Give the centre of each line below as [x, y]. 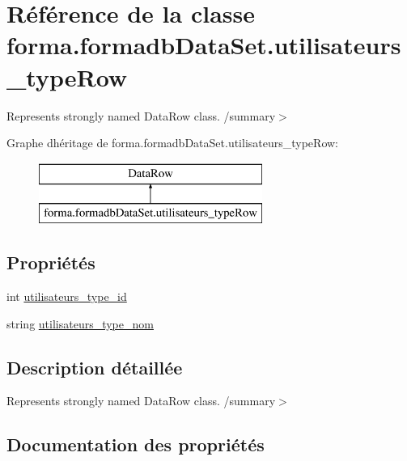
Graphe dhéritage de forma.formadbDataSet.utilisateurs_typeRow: [173, 143]
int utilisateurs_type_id [67, 296]
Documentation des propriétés [136, 444]
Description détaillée [95, 367]
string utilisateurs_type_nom [80, 323]
